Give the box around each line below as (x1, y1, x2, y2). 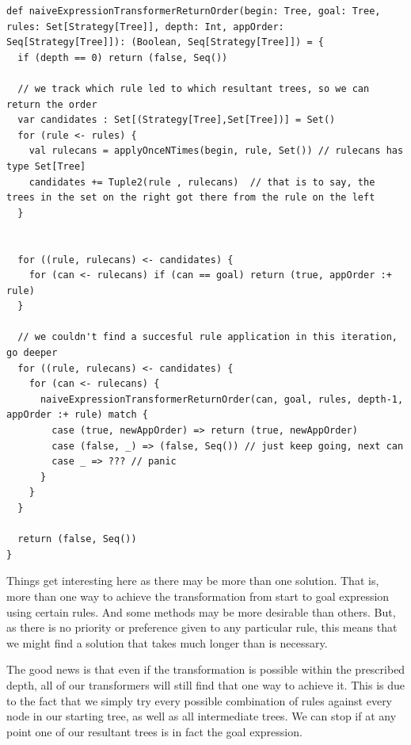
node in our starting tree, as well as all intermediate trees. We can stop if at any (6, 708, 397, 724)
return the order (6, 98, 97, 110)
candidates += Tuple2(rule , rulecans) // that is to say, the (29, 176, 375, 188)
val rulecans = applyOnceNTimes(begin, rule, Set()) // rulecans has (29, 145, 404, 157)
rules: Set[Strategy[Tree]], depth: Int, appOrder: (6, 21, 284, 32)
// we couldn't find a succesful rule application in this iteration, (17, 331, 398, 343)
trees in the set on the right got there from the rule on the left (6, 192, 375, 204)
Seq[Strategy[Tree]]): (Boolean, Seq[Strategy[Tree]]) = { (6, 36, 324, 48)
